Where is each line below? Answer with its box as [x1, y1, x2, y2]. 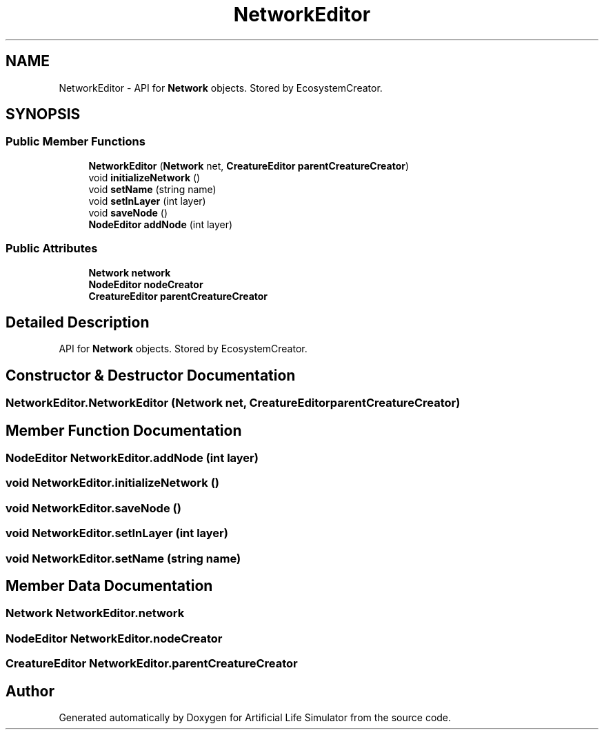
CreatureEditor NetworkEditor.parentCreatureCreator [6, 656, 298, 671]
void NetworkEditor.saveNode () [6, 501, 181, 515]
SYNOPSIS [6, 105, 81, 123]
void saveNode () [88, 206, 168, 219]
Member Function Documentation [6, 421, 242, 439]
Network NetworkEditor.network [6, 606, 185, 621]
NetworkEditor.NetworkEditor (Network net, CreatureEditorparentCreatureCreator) [6, 396, 461, 410]
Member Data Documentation [6, 577, 213, 595]
